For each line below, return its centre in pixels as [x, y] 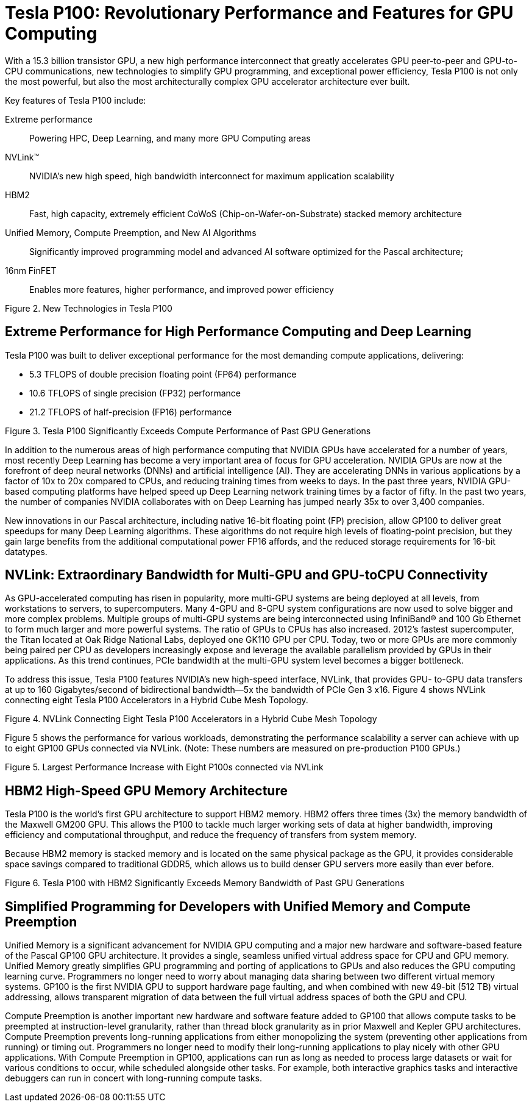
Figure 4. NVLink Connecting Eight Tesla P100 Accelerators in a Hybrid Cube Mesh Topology [191, 719]
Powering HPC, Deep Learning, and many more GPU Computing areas [170, 138]
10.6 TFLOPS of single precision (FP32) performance [135, 393]
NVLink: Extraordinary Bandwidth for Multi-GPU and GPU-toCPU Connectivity [246, 575]
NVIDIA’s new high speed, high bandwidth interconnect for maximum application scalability [212, 176]
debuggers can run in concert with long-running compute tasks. [133, 1078]
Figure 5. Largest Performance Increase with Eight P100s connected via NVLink [164, 767]
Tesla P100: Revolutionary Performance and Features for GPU [259, 13]
